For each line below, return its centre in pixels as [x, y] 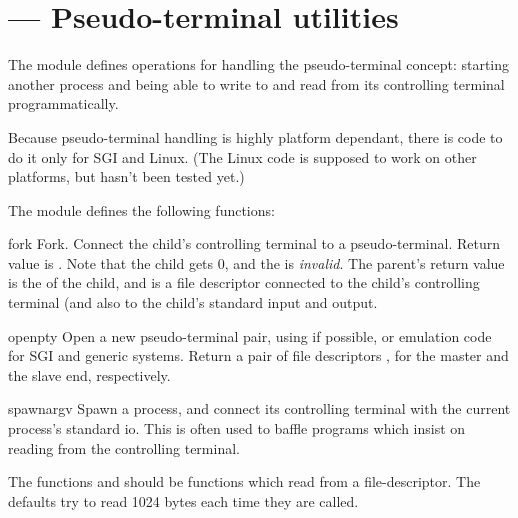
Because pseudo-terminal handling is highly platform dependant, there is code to [255, 136]
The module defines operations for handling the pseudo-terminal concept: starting [259, 64]
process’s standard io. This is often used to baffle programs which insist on [237, 428]
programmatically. [63, 103]
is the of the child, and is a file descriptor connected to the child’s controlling [244, 282]
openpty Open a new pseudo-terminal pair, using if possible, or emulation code [250, 335]
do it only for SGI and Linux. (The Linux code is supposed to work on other [242, 156]
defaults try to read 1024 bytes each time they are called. [183, 500]
